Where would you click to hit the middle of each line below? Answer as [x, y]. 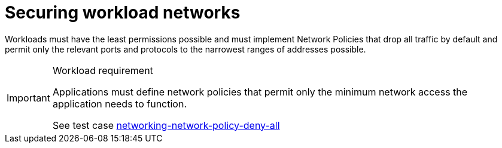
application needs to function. [119, 104]
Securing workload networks [123, 13]
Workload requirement [103, 70]
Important [28, 98]
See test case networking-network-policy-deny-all [166, 125]
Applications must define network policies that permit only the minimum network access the [260, 92]
